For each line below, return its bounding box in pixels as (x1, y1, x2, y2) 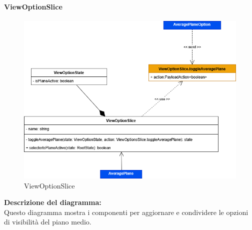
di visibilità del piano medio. (4, 216, 91, 227)
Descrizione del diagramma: (4, 197, 101, 207)
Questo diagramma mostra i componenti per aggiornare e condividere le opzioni (4, 206, 248, 217)
